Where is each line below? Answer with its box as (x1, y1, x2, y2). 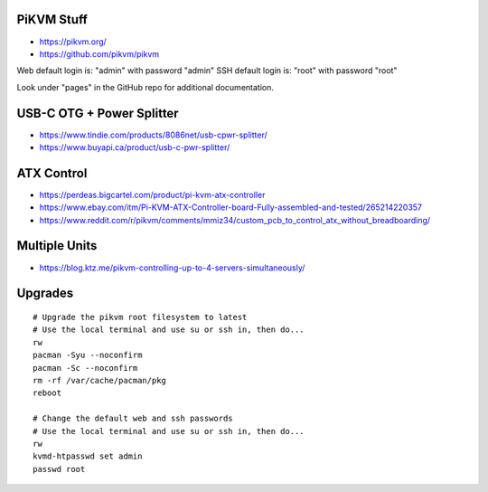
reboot (33, 388, 62, 398)
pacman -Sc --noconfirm (33, 363, 138, 373)
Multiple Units (16, 238, 98, 253)
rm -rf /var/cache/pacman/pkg (33, 375, 167, 385)
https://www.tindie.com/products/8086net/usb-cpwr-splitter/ (39, 129, 268, 140)
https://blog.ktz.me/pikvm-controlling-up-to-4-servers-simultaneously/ (39, 262, 305, 273)
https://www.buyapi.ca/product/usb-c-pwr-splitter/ (39, 141, 230, 153)
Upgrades (16, 286, 74, 301)
